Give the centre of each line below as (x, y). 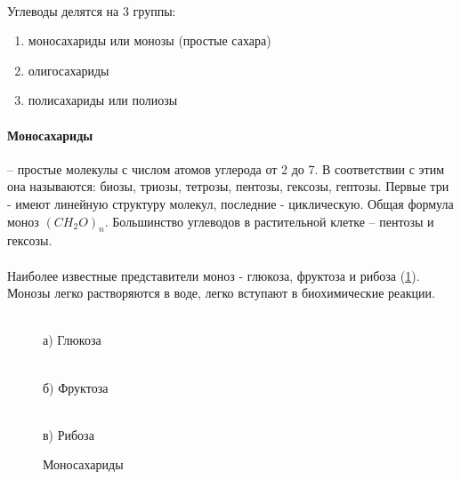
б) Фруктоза (76, 387)
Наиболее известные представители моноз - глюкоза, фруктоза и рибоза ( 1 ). (214, 275)
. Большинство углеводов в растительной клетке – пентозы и (269, 221)
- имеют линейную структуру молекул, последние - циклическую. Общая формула (230, 203)
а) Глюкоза (72, 340)
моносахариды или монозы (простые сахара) (150, 40)
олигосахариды (69, 70)
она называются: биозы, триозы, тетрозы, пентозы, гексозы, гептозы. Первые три (228, 186)
